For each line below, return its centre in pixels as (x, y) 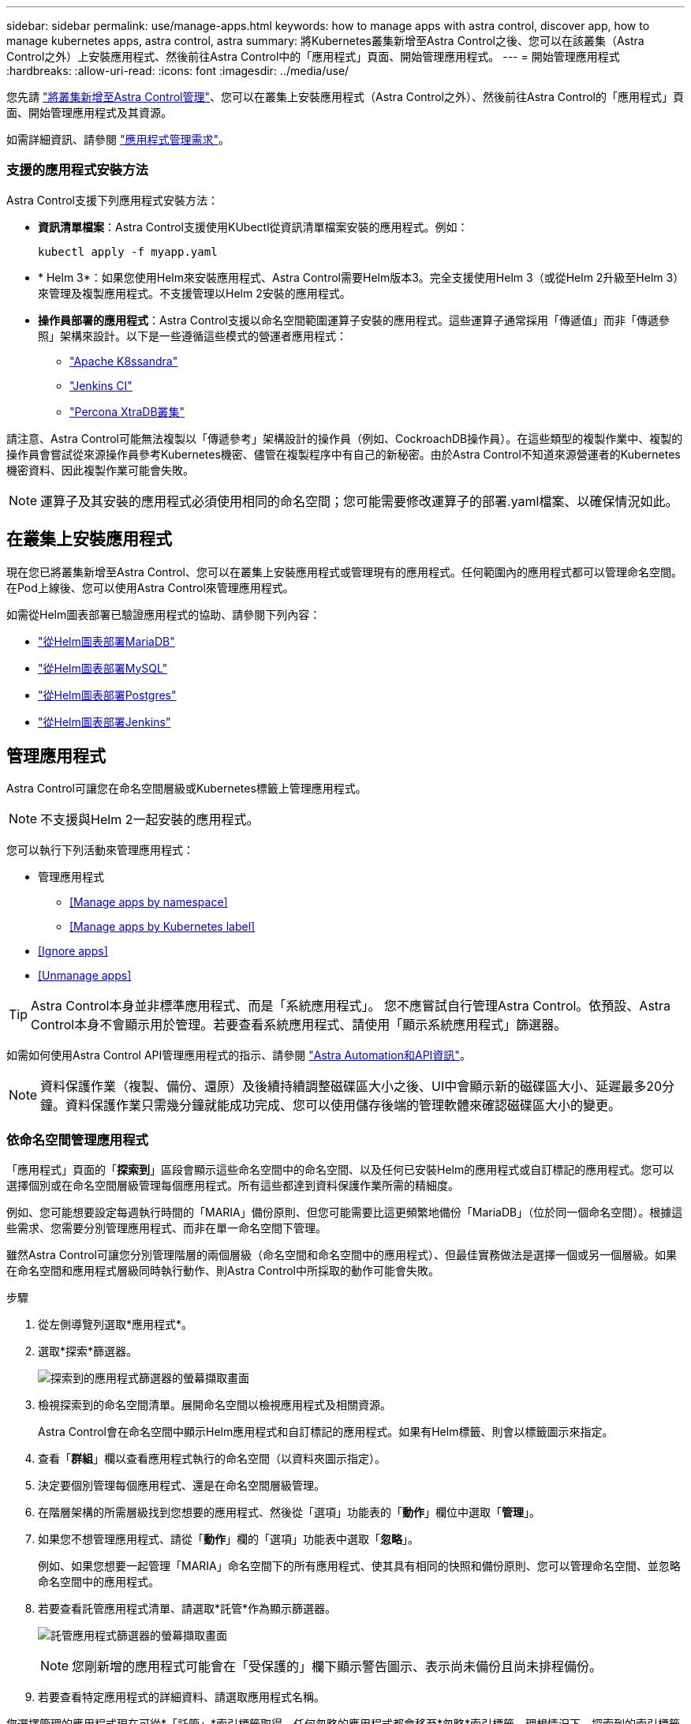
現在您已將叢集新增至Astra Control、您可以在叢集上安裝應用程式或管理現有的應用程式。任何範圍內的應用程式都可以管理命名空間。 (344, 572)
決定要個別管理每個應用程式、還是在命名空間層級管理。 (181, 1486)
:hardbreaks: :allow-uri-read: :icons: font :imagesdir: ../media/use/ (178, 71)
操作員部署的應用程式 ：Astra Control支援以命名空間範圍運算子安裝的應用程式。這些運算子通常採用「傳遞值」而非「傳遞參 (354, 320)
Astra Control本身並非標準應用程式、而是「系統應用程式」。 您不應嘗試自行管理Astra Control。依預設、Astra (351, 1006)
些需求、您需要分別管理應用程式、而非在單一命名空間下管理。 (166, 1228)
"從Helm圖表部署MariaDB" (106, 641)
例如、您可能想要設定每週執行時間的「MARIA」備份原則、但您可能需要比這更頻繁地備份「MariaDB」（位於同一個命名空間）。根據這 (345, 1212)
